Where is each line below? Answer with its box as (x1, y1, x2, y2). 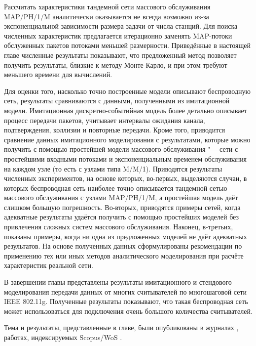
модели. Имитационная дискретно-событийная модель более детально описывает (4, 105, 247, 115)
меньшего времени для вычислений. (4, 69, 112, 80)
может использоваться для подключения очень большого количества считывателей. (4, 305, 253, 316)
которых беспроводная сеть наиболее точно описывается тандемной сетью (4, 182, 227, 193)
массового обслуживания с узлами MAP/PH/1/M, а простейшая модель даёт (4, 192, 238, 203)
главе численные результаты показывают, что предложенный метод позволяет (4, 49, 237, 60)
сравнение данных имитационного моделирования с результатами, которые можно (4, 134, 251, 144)
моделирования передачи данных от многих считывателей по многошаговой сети (4, 286, 247, 297)
